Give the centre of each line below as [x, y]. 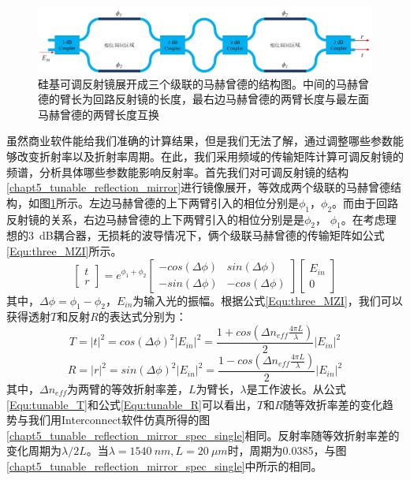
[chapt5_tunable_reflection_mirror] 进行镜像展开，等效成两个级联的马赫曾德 [199, 187]
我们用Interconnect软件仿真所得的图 [119, 420]
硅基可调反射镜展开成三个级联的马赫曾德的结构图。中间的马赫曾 [203, 83]
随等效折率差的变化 [332, 404]
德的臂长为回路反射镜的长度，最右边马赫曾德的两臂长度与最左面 [203, 99]
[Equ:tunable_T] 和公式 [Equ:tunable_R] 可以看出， [132, 404]
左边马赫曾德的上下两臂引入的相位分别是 [194, 202]
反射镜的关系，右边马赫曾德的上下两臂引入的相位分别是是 [155, 219]
